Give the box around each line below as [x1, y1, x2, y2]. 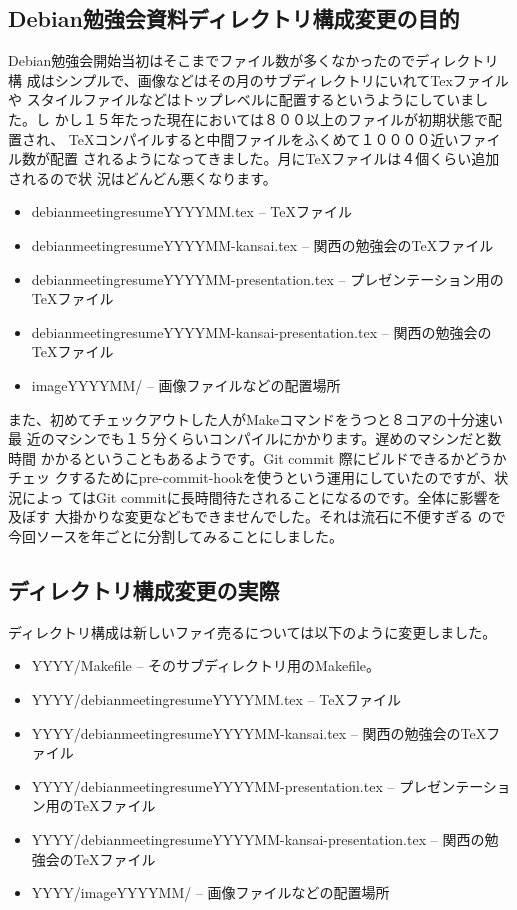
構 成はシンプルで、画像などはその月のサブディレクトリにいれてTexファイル [8, 69, 509, 90]
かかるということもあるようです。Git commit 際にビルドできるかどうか [40, 447, 507, 468]
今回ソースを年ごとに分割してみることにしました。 [8, 526, 343, 547]
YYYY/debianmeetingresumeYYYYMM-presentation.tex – [31, 775, 395, 796]
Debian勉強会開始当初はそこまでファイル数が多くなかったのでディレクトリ [8, 50, 499, 71]
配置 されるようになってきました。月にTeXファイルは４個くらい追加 [49, 148, 500, 169]
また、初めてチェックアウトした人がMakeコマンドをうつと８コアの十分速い [8, 408, 504, 429]
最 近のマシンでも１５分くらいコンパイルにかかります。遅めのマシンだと [8, 428, 488, 449]
